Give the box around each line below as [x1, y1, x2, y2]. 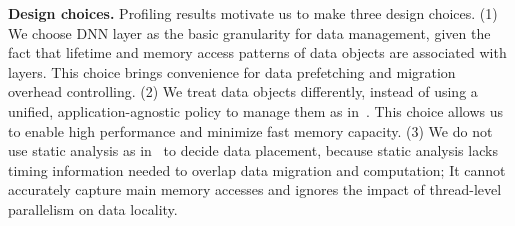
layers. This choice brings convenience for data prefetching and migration [8, 61, 456, 82]
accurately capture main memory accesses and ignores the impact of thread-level [8, 179, 502, 200]
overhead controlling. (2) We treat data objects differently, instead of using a [8, 81, 478, 102]
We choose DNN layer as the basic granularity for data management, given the [8, 22, 491, 43]
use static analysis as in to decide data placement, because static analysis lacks [8, 140, 498, 161]
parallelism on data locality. [8, 198, 178, 219]
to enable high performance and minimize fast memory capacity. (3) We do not [8, 120, 493, 141]
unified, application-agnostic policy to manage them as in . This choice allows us [8, 100, 504, 121]
